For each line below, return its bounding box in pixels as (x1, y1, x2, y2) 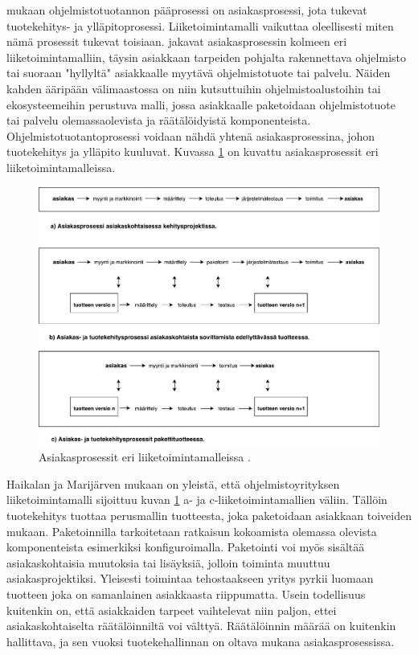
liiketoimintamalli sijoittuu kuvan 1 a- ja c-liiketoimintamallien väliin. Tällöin (6, 491, 387, 508)
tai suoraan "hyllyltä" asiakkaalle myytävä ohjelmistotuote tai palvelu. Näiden (6, 64, 391, 81)
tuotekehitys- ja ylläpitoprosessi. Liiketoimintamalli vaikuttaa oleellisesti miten (6, 17, 394, 34)
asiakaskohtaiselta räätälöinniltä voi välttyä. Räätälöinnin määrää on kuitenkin (6, 617, 396, 634)
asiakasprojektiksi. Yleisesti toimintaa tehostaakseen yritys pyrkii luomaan (6, 570, 374, 587)
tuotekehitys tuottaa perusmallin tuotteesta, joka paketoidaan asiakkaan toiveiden (6, 506, 412, 523)
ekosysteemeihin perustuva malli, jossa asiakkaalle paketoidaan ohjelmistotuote (6, 96, 395, 113)
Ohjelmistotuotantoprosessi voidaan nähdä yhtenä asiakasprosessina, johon (6, 127, 375, 144)
